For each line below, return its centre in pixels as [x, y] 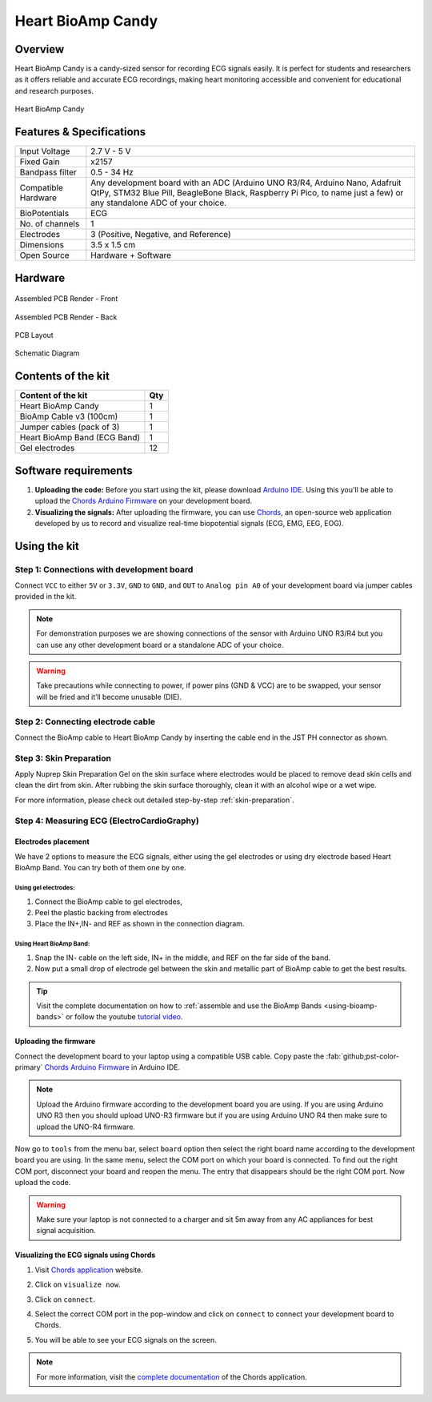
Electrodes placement [52, 842]
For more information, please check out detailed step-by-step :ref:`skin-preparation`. [155, 800]
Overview [40, 49]
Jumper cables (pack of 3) [70, 427]
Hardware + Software [131, 255]
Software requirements [74, 470]
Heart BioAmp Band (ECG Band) [80, 438]
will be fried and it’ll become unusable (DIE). [109, 697]
